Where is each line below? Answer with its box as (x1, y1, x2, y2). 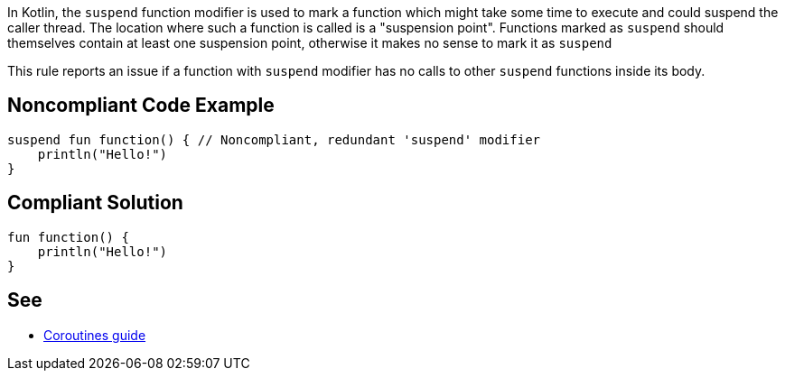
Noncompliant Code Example (7, 94, 275, 117)
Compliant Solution (7, 191, 183, 215)
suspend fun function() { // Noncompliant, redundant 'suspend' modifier (7, 132, 541, 147)
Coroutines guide (43, 327, 146, 343)
